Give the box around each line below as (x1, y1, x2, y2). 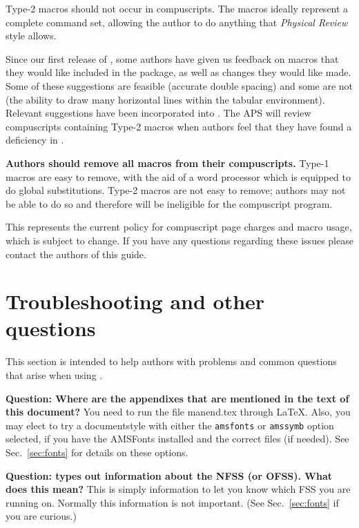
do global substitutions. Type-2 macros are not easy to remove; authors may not (6, 183, 346, 197)
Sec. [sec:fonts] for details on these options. (6, 445, 188, 460)
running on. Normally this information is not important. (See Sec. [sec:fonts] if (6, 495, 339, 509)
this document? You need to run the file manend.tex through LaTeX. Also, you (6, 404, 351, 419)
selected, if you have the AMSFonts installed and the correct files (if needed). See (6, 431, 349, 446)
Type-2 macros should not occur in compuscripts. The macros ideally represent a (6, 1, 349, 15)
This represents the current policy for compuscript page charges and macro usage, (6, 219, 352, 234)
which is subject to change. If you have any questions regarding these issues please (6, 233, 353, 247)
